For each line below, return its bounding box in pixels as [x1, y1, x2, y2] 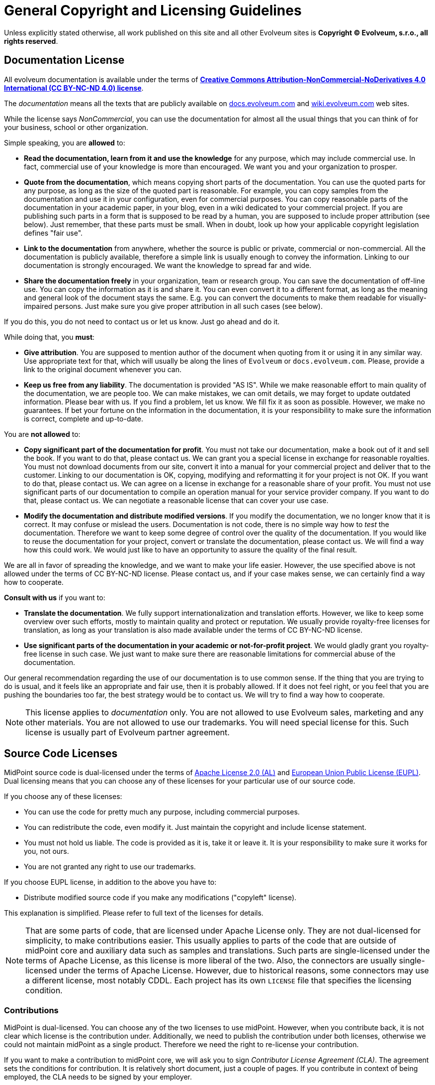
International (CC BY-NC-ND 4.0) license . [4, 83, 144, 92]
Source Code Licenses [4, 747, 118, 760]
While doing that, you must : [4, 332, 95, 341]
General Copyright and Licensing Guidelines [4, 2, 302, 19]
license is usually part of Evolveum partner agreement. [25, 727, 230, 737]
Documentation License [4, 54, 125, 67]
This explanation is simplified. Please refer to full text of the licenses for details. [4, 909, 263, 918]
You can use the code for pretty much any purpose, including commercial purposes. [24, 808, 300, 816]
